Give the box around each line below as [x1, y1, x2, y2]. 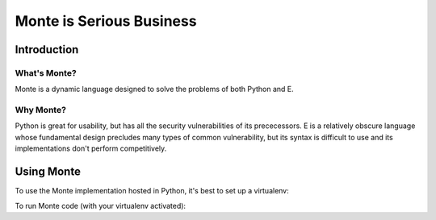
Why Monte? [15, 105, 66, 116]
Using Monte [15, 165, 81, 179]
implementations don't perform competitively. [15, 143, 167, 153]
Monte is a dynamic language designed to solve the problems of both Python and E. [15, 85, 294, 94]
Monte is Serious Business [15, 12, 197, 30]
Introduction [15, 43, 79, 56]
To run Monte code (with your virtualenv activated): [15, 201, 186, 210]
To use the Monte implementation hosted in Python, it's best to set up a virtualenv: [15, 186, 290, 196]
